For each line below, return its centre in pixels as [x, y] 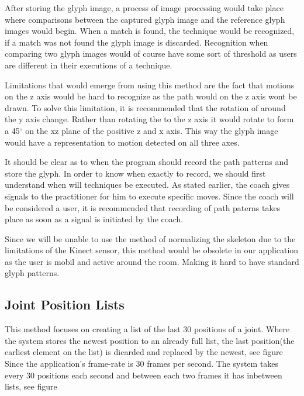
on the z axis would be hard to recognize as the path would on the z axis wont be [151, 96]
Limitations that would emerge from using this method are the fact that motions [150, 85]
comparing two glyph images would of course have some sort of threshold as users [151, 54]
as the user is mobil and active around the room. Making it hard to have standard [152, 261]
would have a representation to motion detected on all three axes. [122, 142]
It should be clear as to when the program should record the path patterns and [147, 162]
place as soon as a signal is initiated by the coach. [94, 219]
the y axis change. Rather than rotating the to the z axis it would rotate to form [149, 119]
